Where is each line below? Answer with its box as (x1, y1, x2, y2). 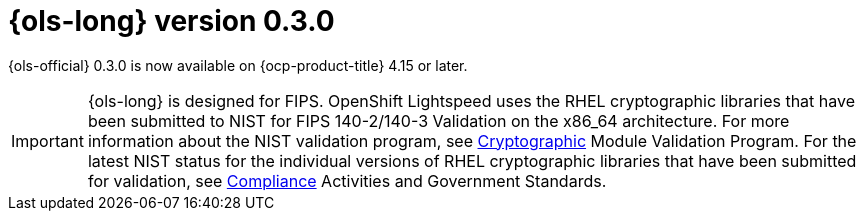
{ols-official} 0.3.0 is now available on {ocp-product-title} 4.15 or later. (8, 56, 468, 74)
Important (11, 130, 84, 151)
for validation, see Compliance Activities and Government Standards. (87, 170, 607, 191)
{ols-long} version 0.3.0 (8, 4, 335, 38)
